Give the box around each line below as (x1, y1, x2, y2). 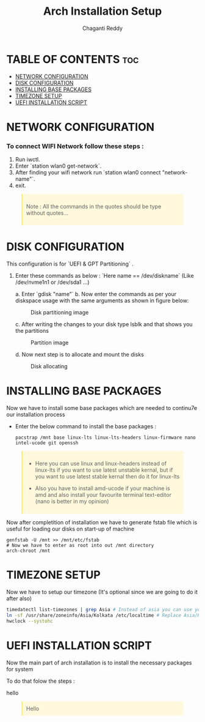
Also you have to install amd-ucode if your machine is (35, 485, 170, 492)
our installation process (6, 411, 65, 419)
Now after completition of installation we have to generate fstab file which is (6, 519, 198, 526)
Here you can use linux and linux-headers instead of (35, 460, 167, 467)
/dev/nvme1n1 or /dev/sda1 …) (15, 278, 90, 286)
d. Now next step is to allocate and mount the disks (15, 351, 145, 359)
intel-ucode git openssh (15, 440, 79, 446)
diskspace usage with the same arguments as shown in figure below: (15, 297, 189, 304)
